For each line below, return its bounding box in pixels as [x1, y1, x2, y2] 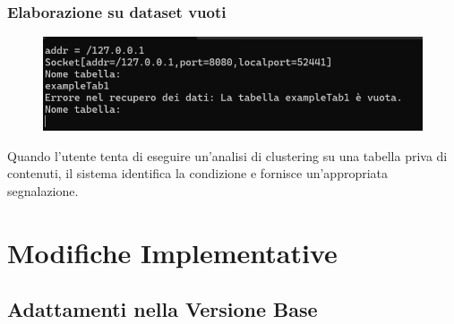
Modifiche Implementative [7, 234, 338, 270]
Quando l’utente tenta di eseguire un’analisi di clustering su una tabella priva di [7, 146, 448, 165]
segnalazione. [7, 181, 79, 200]
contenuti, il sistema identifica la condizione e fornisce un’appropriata [7, 164, 389, 183]
